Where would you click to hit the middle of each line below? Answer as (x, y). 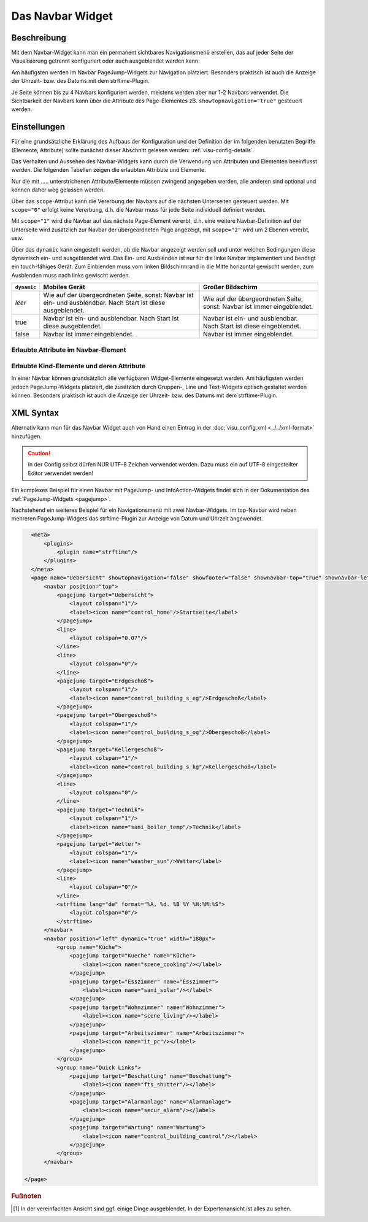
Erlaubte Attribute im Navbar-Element (69, 350)
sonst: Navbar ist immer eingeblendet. (258, 307)
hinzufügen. (27, 436)
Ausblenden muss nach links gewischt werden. (71, 275)
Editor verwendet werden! (60, 473)
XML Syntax (35, 413)
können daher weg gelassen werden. (58, 190)
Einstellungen (38, 127)
